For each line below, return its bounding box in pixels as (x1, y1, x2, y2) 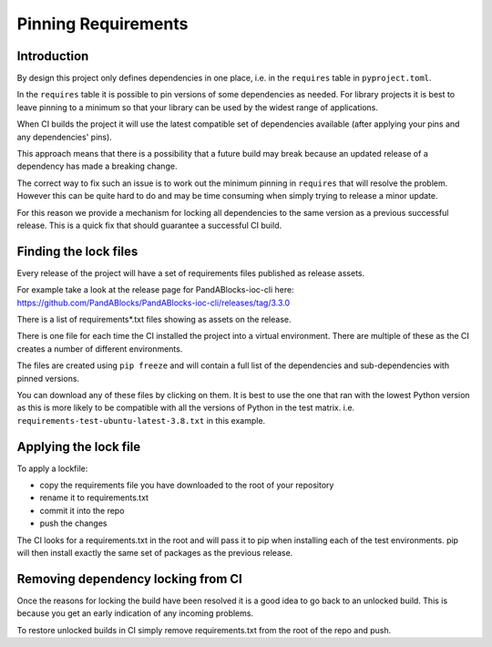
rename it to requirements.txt (39, 492, 149, 503)
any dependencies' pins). (16, 131, 113, 142)
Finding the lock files (16, 243, 138, 259)
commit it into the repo (39, 505, 125, 516)
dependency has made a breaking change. (16, 160, 178, 172)
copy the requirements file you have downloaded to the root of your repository (39, 479, 334, 491)
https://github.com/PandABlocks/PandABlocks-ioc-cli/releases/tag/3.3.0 (16, 297, 291, 308)
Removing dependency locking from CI (16, 570, 243, 587)
